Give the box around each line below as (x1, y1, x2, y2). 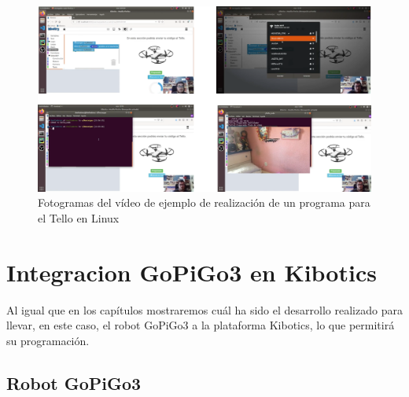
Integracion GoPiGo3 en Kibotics (6, 255, 377, 288)
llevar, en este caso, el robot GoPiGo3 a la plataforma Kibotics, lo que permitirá (6, 317, 395, 333)
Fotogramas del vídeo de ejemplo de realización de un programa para (38, 194, 370, 211)
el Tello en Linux (38, 209, 120, 226)
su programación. (6, 332, 90, 348)
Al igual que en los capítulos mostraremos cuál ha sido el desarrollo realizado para (6, 301, 403, 318)
